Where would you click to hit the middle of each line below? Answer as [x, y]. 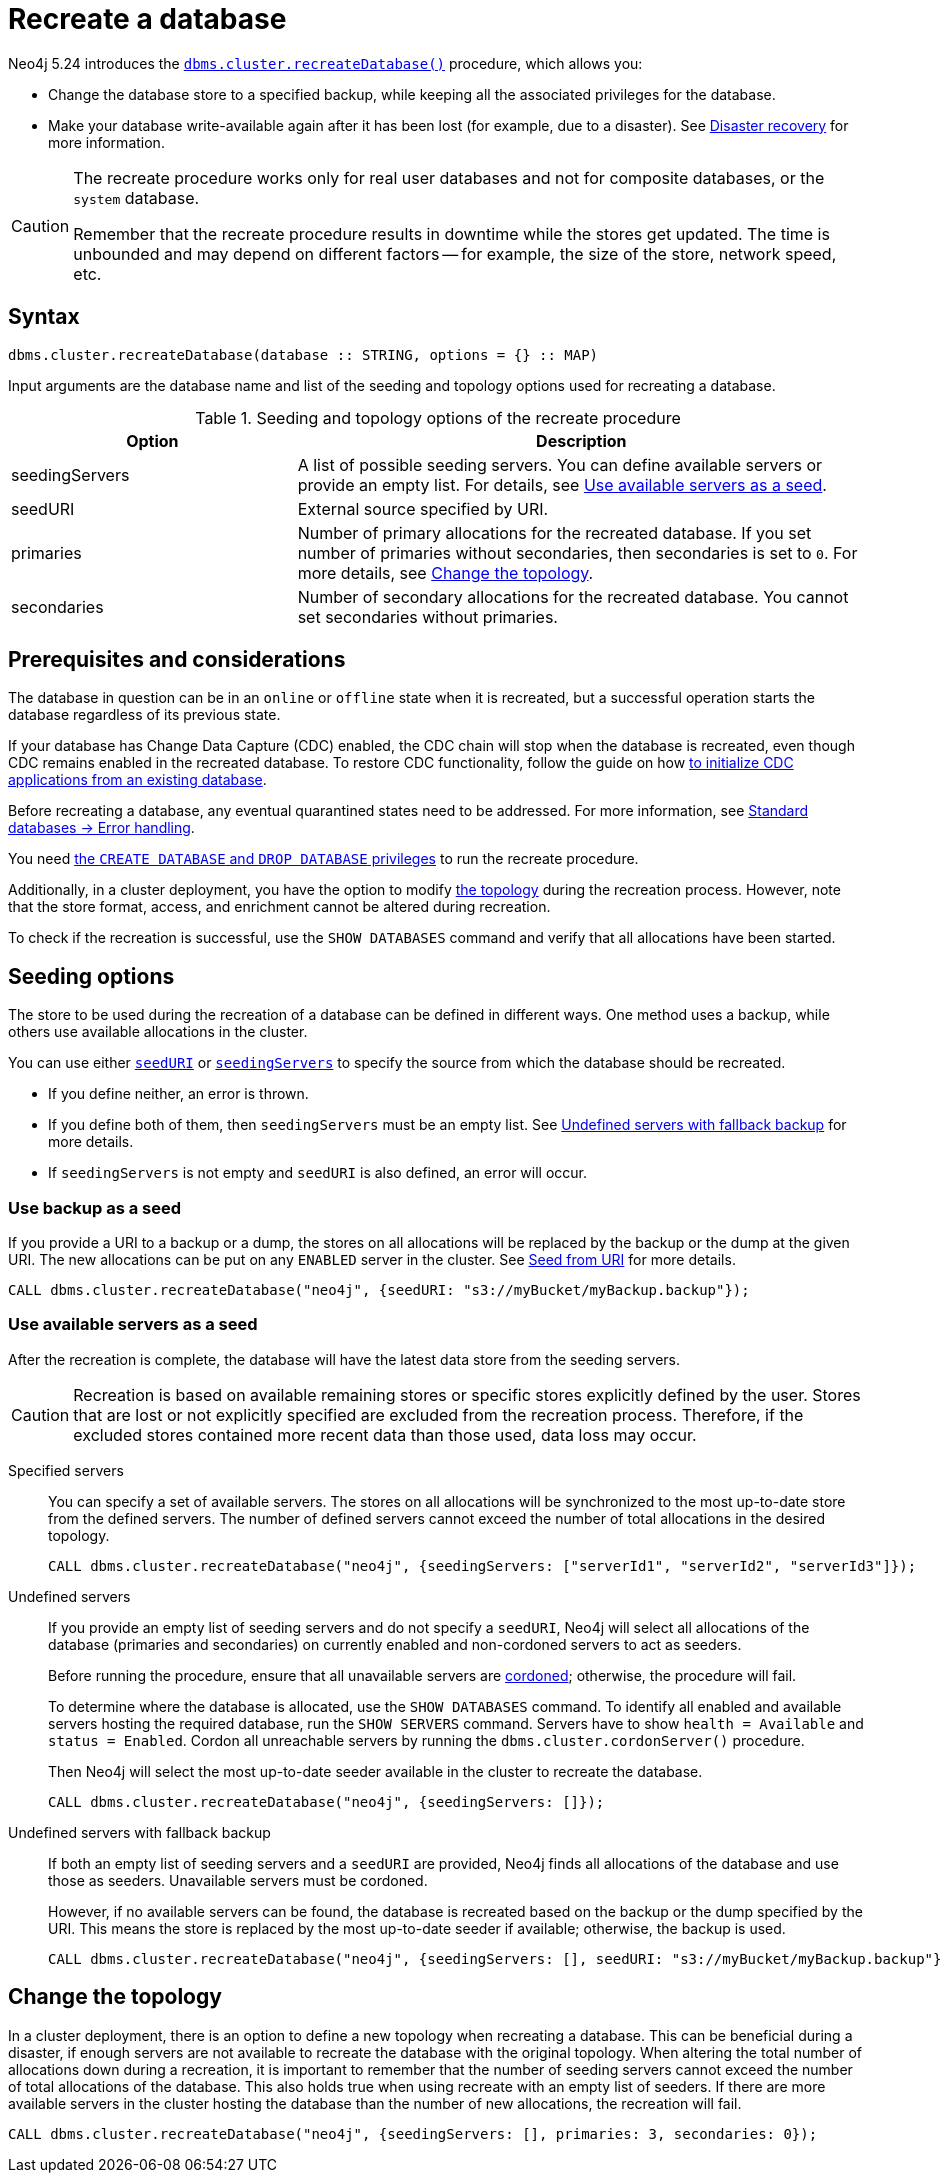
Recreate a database [147, 19]
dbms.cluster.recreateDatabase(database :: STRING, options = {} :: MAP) [303, 354]
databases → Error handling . [101, 828]
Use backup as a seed [95, 1207]
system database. [136, 197]
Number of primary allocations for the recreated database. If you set [554, 532]
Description [581, 440]
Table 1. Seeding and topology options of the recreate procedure [438, 417]
